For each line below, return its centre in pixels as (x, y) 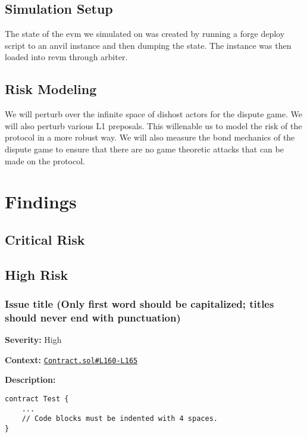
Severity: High (33, 340)
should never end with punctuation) (93, 317)
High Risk (37, 274)
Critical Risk (45, 239)
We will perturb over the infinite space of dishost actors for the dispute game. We (153, 114)
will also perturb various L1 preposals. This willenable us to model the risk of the (153, 125)
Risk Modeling (51, 89)
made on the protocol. (45, 160)
